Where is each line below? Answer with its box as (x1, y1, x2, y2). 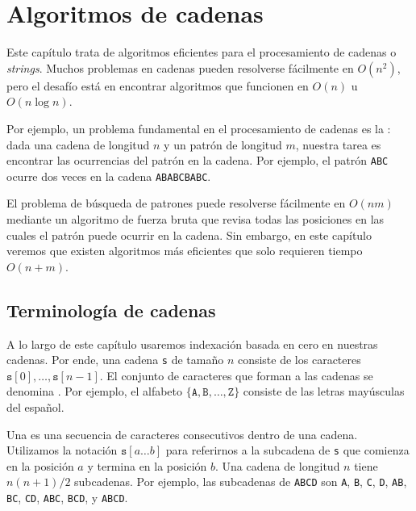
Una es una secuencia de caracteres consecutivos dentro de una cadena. (6, 425, 358, 442)
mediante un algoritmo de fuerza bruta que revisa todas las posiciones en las (6, 211, 385, 227)
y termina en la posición (87, 457, 207, 474)
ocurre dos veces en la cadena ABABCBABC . (6, 167, 211, 184)
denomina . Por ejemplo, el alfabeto (6, 383, 183, 400)
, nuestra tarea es (295, 136, 381, 153)
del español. (6, 399, 64, 416)
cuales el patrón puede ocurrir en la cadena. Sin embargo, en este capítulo (6, 226, 372, 243)
